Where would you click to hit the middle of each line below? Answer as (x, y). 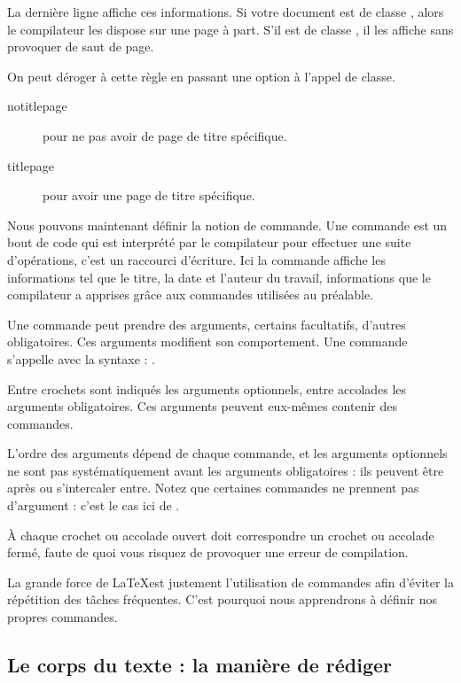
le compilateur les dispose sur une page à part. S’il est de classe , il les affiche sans (230, 29)
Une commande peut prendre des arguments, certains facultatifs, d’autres (207, 324)
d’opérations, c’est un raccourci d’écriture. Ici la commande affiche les (196, 259)
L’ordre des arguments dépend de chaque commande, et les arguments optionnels (227, 453)
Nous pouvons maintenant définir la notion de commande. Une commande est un (227, 225)
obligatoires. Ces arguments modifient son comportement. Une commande (207, 341)
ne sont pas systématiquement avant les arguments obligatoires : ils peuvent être (226, 470)
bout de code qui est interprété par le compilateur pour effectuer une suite (209, 242)
